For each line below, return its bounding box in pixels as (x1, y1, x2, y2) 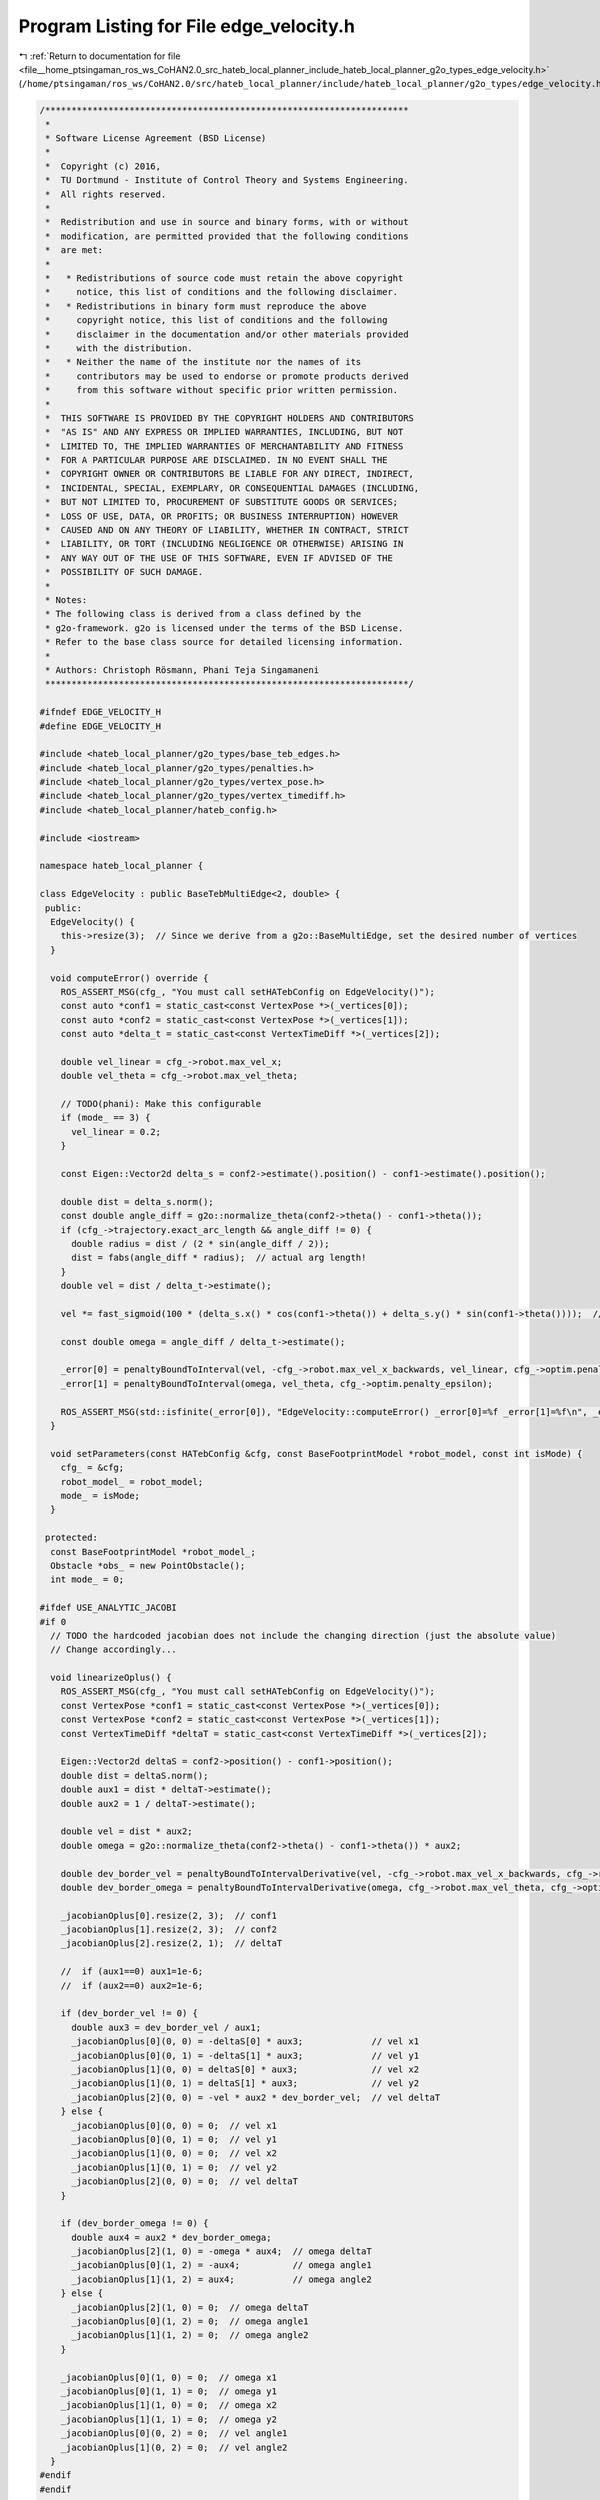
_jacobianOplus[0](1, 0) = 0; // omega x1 (60, 2371, 277, 2383)
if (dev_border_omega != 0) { (60, 2218, 209, 2229)
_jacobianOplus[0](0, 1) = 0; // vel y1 (71, 2133, 277, 2145)
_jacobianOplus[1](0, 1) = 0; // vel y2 (71, 2161, 277, 2173)
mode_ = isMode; (60, 1490, 140, 1501)
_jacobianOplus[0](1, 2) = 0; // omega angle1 (71, 2316, 309, 2327)
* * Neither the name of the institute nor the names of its (45, 356, 362, 368)
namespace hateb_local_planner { (39, 860, 204, 872)
